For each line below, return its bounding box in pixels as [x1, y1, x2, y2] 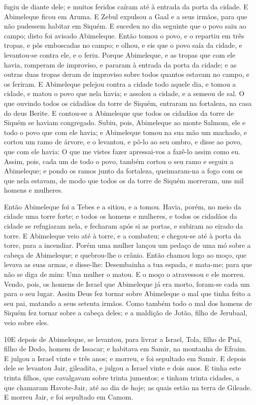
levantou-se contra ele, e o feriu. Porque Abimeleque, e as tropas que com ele [4, 49, 235, 60]
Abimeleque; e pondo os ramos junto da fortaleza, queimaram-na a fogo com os [4, 166, 243, 176]
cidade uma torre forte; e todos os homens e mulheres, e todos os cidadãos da [4, 211, 237, 221]
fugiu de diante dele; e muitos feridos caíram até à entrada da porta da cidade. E [4, 1, 248, 11]
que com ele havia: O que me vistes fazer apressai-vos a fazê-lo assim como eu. [4, 146, 240, 156]
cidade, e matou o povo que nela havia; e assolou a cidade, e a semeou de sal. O [4, 88, 245, 99]
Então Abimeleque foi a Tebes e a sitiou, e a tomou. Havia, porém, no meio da [4, 201, 241, 211]
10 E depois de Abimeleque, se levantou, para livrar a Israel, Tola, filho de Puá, [4, 334, 242, 344]
